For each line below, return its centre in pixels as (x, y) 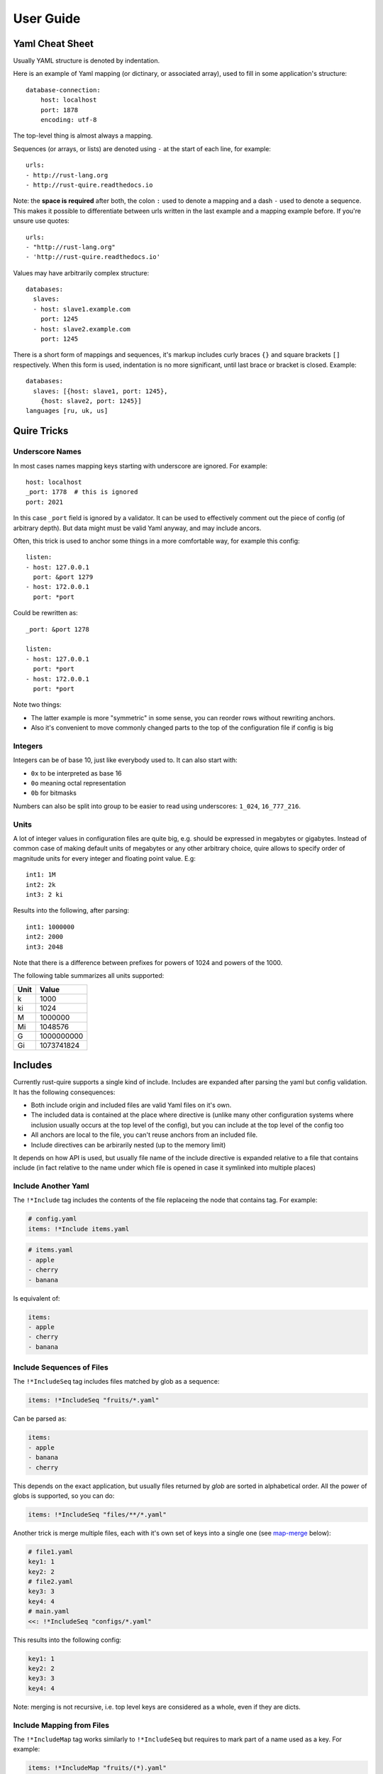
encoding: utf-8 (68, 120)
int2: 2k (41, 885)
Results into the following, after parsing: (71, 910)
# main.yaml (49, 1612)
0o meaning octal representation (78, 783)
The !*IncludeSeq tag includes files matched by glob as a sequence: (116, 1382)
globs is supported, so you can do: (64, 1495)
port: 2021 (45, 502)
